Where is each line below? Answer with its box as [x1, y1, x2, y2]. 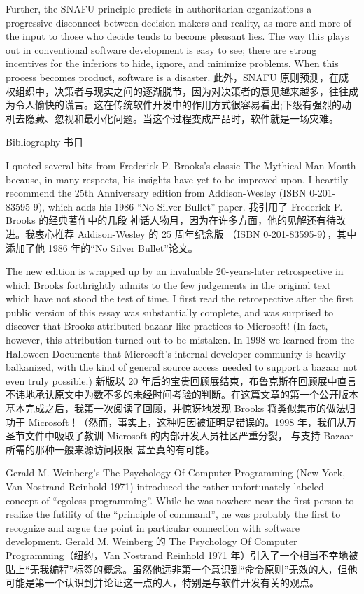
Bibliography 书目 [6, 134, 84, 149]
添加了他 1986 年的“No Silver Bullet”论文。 [6, 240, 198, 255]
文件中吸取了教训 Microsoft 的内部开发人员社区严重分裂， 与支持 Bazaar [24, 428, 353, 443]
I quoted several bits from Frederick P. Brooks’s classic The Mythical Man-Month [6, 157, 356, 172]
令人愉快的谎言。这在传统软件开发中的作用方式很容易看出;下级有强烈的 [15, 97, 342, 112]
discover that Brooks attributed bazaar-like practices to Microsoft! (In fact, [6, 318, 328, 333]
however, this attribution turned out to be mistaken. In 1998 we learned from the [6, 332, 355, 347]
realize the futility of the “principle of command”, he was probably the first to [6, 507, 341, 521]
